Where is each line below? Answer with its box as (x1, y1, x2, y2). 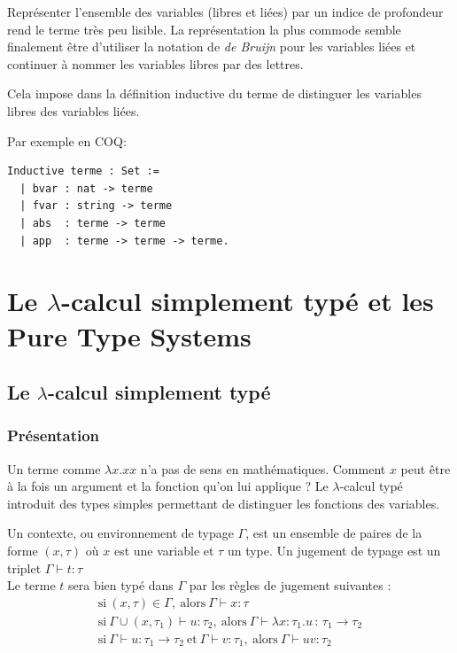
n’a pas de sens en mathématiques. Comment (140, 459, 386, 478)
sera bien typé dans (68, 576, 174, 595)
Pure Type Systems (7, 317, 252, 354)
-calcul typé (339, 477, 403, 495)
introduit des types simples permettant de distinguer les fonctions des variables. (7, 494, 440, 512)
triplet (7, 558, 42, 577)
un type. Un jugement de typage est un (227, 541, 441, 560)
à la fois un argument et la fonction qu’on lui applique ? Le (7, 477, 329, 495)
